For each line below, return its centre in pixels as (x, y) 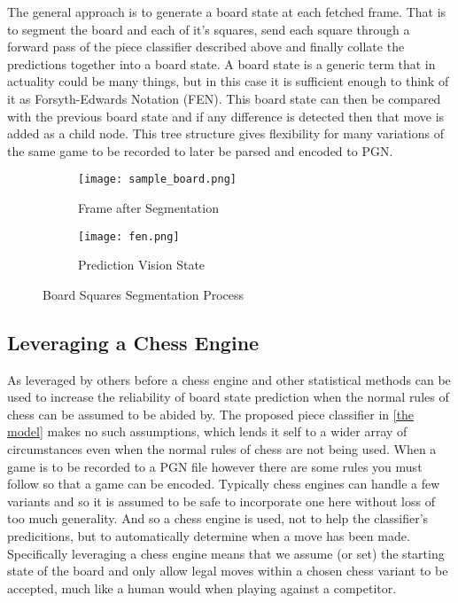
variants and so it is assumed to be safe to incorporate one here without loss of (221, 501)
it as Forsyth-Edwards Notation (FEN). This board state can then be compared (224, 98)
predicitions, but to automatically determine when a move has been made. (209, 535)
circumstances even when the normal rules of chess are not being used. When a (222, 449)
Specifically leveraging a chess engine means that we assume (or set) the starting (226, 553)
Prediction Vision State (142, 265)
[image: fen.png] (129, 236)
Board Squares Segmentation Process (144, 294)
